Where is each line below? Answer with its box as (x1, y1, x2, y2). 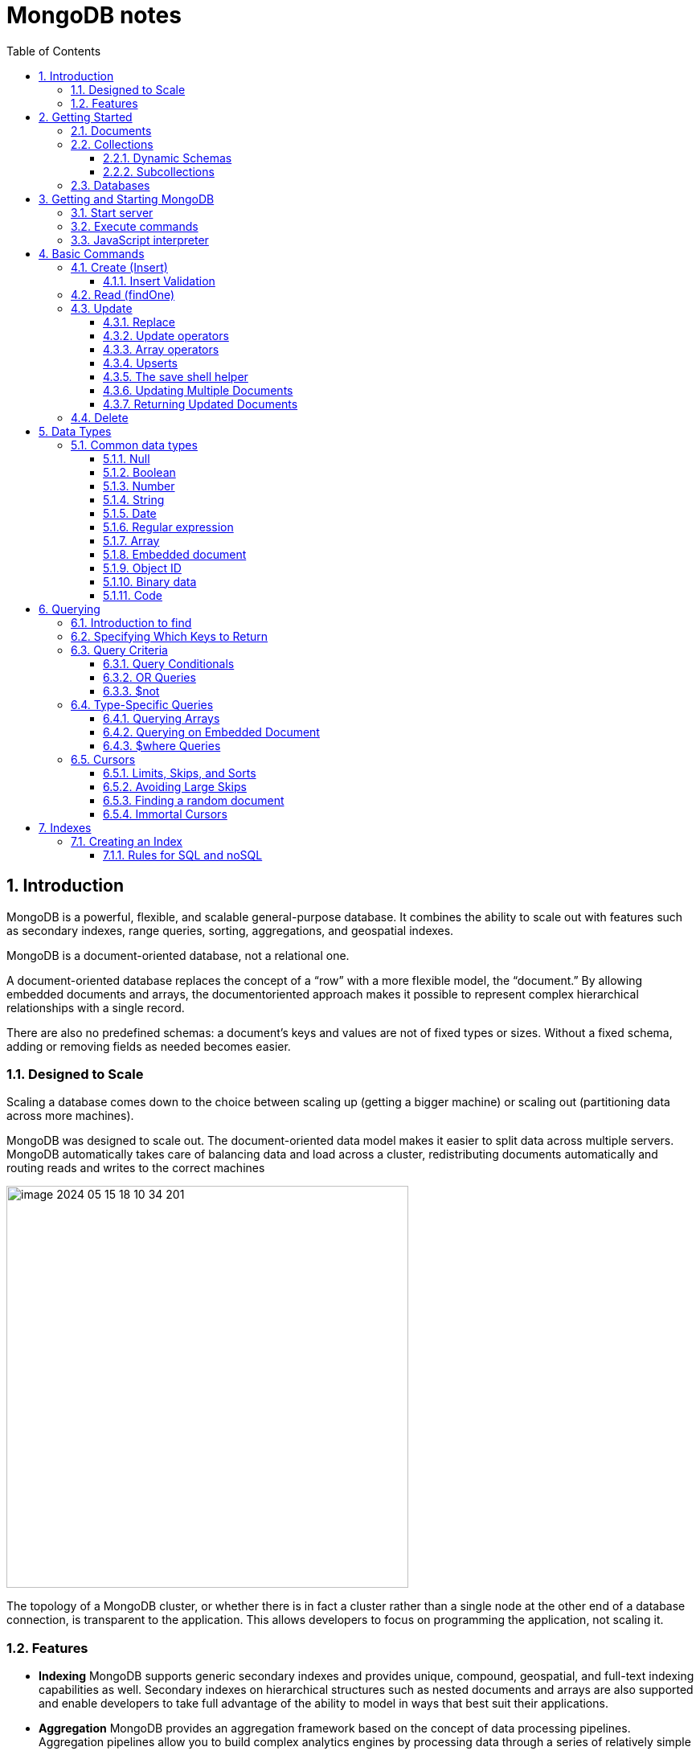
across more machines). (6, 1109, 134, 1123)
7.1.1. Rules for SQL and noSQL (103, 847, 263, 862)
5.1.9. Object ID (103, 560, 182, 575)
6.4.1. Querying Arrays (103, 711, 220, 725)
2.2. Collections (71, 137, 154, 151)
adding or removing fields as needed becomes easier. (6, 1039, 291, 1053)
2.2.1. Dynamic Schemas (103, 150, 232, 165)
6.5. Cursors (71, 752, 136, 766)
